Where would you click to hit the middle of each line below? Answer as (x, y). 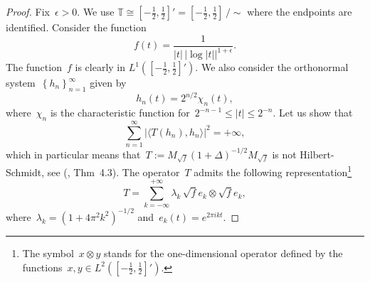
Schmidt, (25, 172)
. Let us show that (313, 113)
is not (284, 154)
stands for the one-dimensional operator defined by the (223, 253)
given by (108, 82)
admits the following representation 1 (273, 171)
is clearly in (100, 67)
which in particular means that (73, 154)
